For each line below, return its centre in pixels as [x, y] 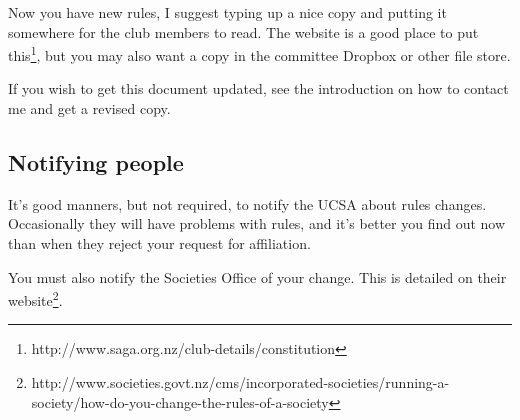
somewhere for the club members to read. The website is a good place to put [243, 31]
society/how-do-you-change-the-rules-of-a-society [180, 401]
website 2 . [35, 298]
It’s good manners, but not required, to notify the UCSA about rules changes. [247, 203]
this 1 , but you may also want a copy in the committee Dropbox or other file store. [259, 53]
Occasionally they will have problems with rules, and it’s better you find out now [257, 223]
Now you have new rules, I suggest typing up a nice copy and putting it [227, 12]
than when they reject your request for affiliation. [159, 243]
